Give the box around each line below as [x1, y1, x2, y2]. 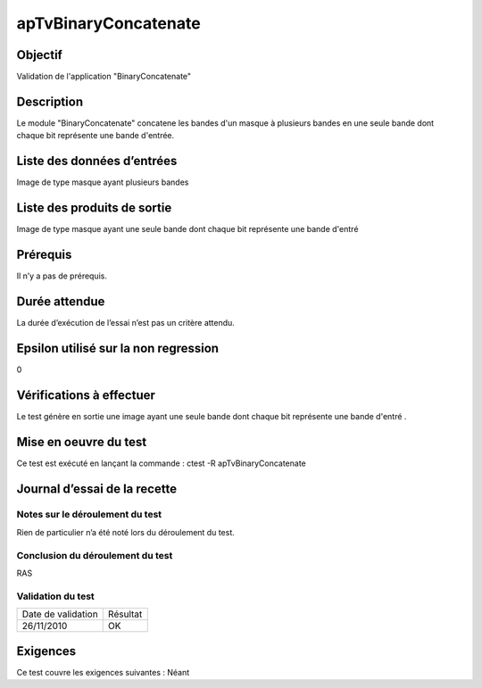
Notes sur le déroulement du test [16, 509, 162, 521]
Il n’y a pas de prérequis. [16, 270, 107, 281]
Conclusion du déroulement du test [16, 549, 173, 561]
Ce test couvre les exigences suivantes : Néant [16, 667, 190, 677]
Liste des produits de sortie [16, 201, 172, 216]
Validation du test [16, 590, 96, 602]
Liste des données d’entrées [16, 153, 178, 169]
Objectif [16, 47, 62, 62]
